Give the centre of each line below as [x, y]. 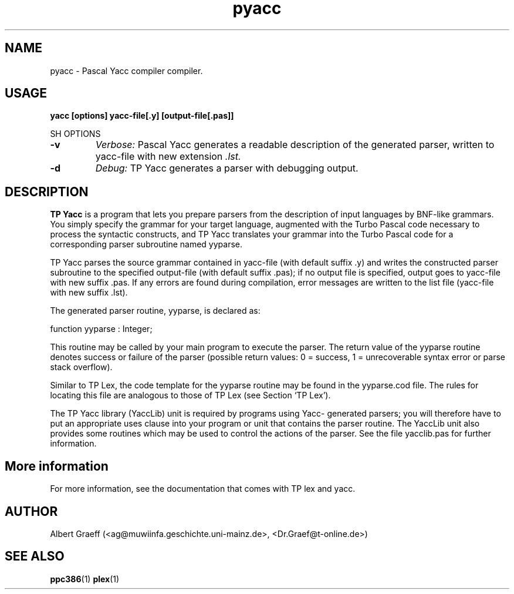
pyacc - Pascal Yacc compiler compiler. [126, 71]
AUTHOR [31, 511]
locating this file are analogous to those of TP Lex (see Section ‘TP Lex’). [190, 395]
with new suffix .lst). [89, 293]
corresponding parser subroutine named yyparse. [146, 244]
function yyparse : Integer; [101, 329]
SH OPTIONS [75, 134]
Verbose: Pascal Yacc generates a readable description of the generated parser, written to [295, 145]
